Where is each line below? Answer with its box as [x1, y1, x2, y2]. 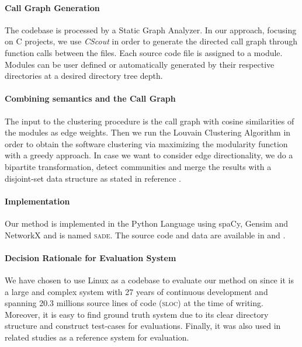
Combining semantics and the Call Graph [5, 92, 176, 105]
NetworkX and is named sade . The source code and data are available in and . [5, 228, 286, 241]
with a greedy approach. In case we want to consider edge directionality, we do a [5, 149, 293, 161]
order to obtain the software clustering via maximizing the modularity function [5, 137, 288, 150]
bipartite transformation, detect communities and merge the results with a [5, 160, 272, 172]
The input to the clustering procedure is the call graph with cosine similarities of [5, 114, 294, 127]
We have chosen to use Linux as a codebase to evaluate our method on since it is [5, 273, 294, 286]
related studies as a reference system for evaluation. [5, 331, 189, 343]
